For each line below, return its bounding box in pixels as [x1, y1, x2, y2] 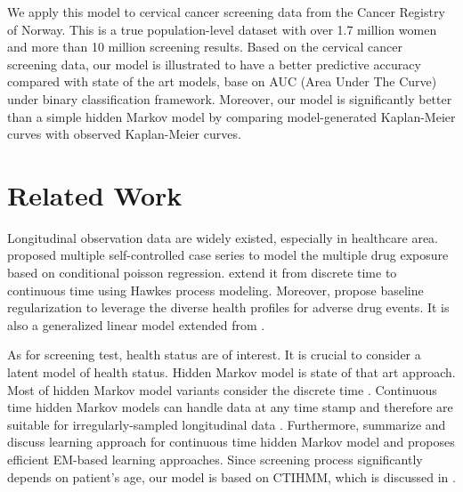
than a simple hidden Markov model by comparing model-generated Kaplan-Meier [7, 107, 456, 125]
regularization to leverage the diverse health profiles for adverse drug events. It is [7, 298, 450, 317]
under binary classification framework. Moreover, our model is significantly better [7, 89, 452, 108]
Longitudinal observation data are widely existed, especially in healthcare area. [7, 228, 438, 246]
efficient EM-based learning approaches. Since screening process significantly [7, 450, 423, 468]
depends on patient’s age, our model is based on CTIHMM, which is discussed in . [7, 467, 456, 486]
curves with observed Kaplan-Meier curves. [7, 125, 241, 143]
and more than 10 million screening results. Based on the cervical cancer [7, 37, 402, 56]
